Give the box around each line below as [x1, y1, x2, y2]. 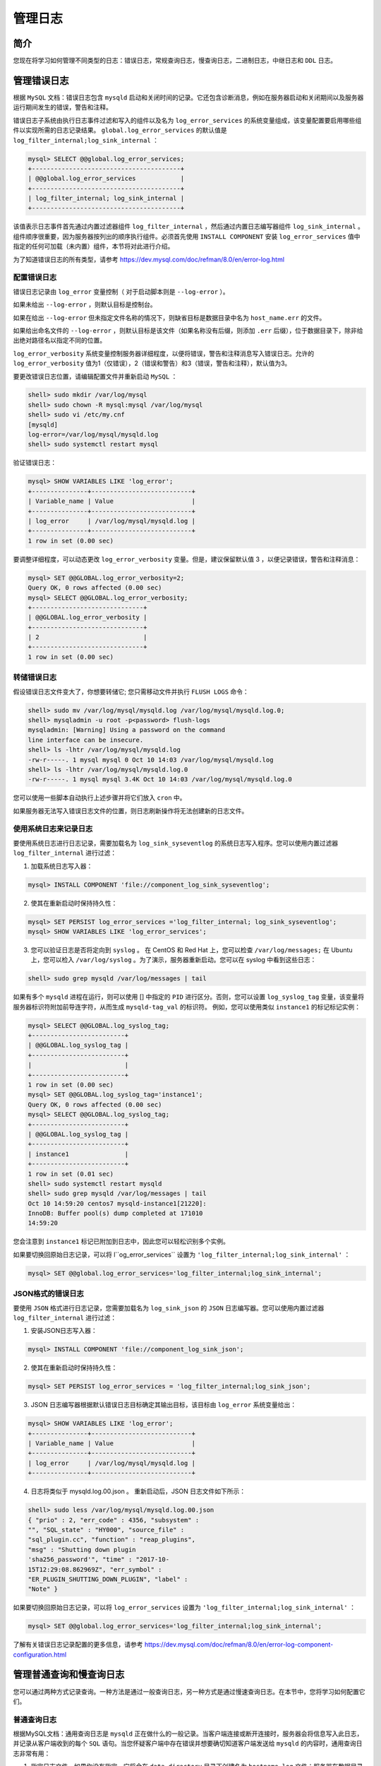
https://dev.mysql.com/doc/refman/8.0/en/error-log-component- [144, 1640, 334, 1649]
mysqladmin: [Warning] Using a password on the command [28, 726, 226, 734]
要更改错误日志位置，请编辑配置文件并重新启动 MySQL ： [13, 372, 178, 381]
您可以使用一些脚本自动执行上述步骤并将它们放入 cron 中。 [13, 793, 186, 802]
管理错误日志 [13, 74, 69, 86]
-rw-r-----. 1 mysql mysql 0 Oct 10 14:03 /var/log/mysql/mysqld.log [28, 756, 274, 764]
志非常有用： [13, 1749, 51, 1758]
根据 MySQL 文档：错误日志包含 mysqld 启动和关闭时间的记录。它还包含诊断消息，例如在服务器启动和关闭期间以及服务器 [13, 93, 364, 102]
